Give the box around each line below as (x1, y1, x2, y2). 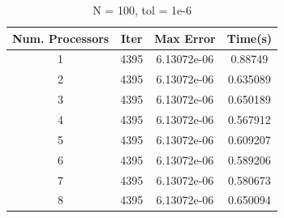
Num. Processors (12, 29, 110, 46)
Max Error (154, 29, 216, 46)
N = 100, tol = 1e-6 (93, 2, 191, 18)
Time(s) (226, 29, 273, 46)
